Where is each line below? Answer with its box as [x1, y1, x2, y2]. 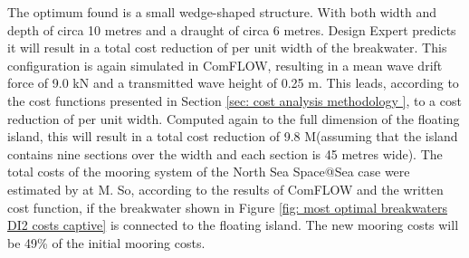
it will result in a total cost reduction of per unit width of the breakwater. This [7, 38, 447, 57]
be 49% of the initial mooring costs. [7, 233, 206, 252]
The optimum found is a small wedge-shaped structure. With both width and [7, 3, 437, 21]
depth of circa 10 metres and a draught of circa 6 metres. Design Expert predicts [7, 20, 456, 39]
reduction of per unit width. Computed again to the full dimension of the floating [7, 109, 460, 128]
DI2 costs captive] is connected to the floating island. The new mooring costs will [7, 215, 459, 234]
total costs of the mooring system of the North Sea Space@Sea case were [7, 162, 410, 181]
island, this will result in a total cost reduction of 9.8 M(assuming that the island [7, 127, 458, 146]
